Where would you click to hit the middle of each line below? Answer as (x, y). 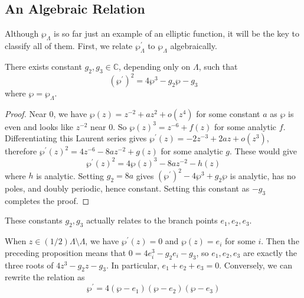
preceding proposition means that (66, 252)
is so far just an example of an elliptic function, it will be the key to (177, 33)
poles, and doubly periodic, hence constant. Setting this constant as (127, 188)
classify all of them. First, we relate (69, 46)
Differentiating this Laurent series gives (76, 138)
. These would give (263, 151)
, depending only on (155, 66)
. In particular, (133, 265)
